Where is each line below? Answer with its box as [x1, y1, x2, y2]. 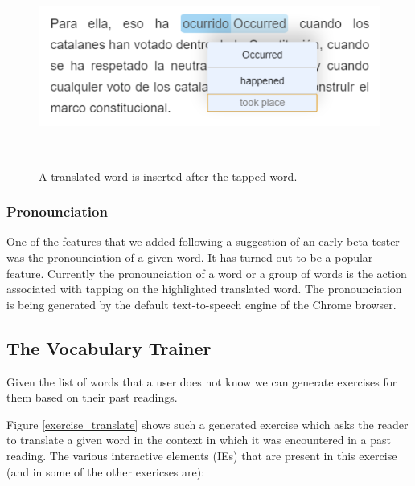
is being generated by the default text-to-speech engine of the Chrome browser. [6, 296, 397, 312]
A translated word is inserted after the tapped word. [39, 167, 298, 184]
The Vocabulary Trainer [6, 335, 212, 360]
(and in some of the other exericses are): [6, 463, 205, 480]
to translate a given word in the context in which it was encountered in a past [6, 431, 391, 448]
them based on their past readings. [6, 389, 178, 406]
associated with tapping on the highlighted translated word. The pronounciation [6, 280, 402, 297]
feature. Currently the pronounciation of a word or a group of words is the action [6, 264, 407, 281]
